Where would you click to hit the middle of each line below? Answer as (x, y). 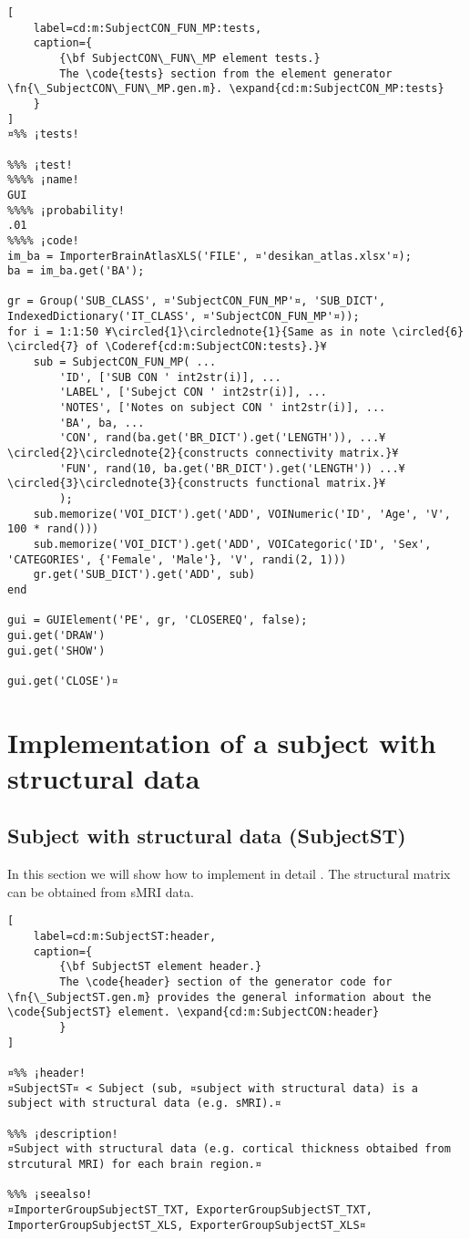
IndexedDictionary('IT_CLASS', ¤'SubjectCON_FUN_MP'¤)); (184, 317)
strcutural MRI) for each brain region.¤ (135, 1164)
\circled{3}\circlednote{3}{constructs (128, 484)
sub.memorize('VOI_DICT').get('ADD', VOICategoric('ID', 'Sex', (232, 544)
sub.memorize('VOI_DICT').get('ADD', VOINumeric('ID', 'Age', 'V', (242, 514)
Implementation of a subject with (222, 742)
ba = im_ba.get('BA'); (76, 271)
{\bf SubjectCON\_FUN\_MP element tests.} (190, 58)
